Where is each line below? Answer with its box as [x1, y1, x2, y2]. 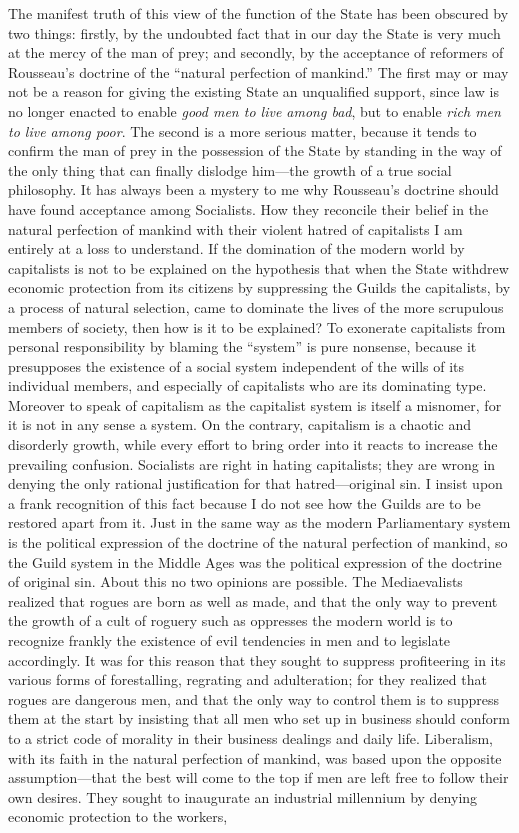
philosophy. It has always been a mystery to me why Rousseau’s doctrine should [8, 179, 499, 200]
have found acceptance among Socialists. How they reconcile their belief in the [8, 198, 489, 219]
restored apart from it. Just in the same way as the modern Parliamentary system [8, 512, 511, 533]
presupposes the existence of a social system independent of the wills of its [8, 355, 465, 376]
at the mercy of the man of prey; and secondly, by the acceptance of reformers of [8, 42, 504, 63]
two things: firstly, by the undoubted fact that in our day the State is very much [8, 22, 501, 43]
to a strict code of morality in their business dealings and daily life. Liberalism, [8, 727, 494, 748]
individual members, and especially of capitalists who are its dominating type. [8, 375, 487, 396]
